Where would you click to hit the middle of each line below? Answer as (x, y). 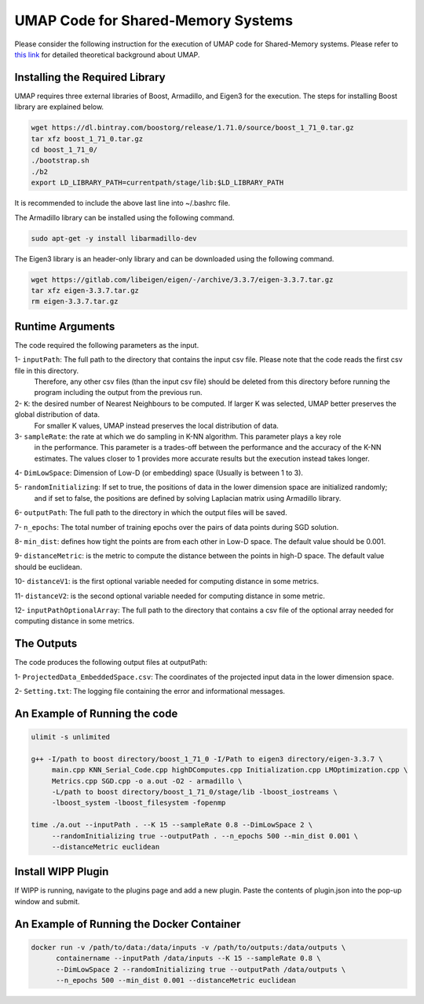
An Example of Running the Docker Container (128, 924)
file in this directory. (47, 371)
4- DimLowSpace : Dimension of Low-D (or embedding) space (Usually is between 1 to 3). (159, 473)
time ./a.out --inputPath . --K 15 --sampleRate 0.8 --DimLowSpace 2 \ (172, 825)
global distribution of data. (57, 414)
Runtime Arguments (65, 326)
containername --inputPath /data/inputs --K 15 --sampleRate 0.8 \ (188, 958)
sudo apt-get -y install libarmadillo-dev (114, 238)
